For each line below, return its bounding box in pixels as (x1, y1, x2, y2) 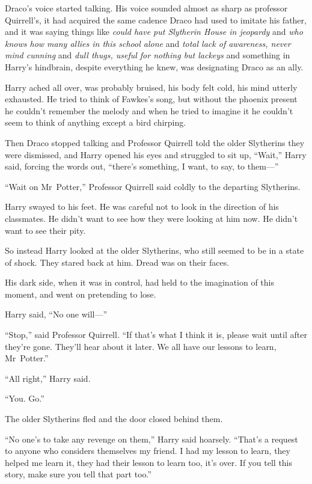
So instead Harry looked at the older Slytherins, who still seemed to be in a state (5, 244, 304, 257)
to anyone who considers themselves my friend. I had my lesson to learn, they (5, 444, 290, 457)
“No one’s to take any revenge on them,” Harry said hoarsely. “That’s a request (5, 432, 298, 445)
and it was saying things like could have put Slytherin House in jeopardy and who (5, 25, 303, 38)
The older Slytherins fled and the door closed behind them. (5, 412, 223, 425)
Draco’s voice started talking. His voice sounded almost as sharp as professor (5, 2, 288, 14)
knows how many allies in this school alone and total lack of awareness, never (5, 37, 291, 49)
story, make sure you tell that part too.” (5, 468, 152, 480)
